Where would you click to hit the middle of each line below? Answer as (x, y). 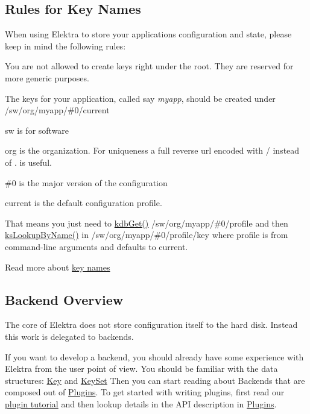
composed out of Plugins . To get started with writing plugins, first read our (145, 392)
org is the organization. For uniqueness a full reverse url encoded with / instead (152, 150)
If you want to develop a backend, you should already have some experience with (154, 356)
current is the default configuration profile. (84, 203)
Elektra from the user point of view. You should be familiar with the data (141, 369)
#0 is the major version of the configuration (86, 182)
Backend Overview (64, 299)
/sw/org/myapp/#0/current (57, 110)
